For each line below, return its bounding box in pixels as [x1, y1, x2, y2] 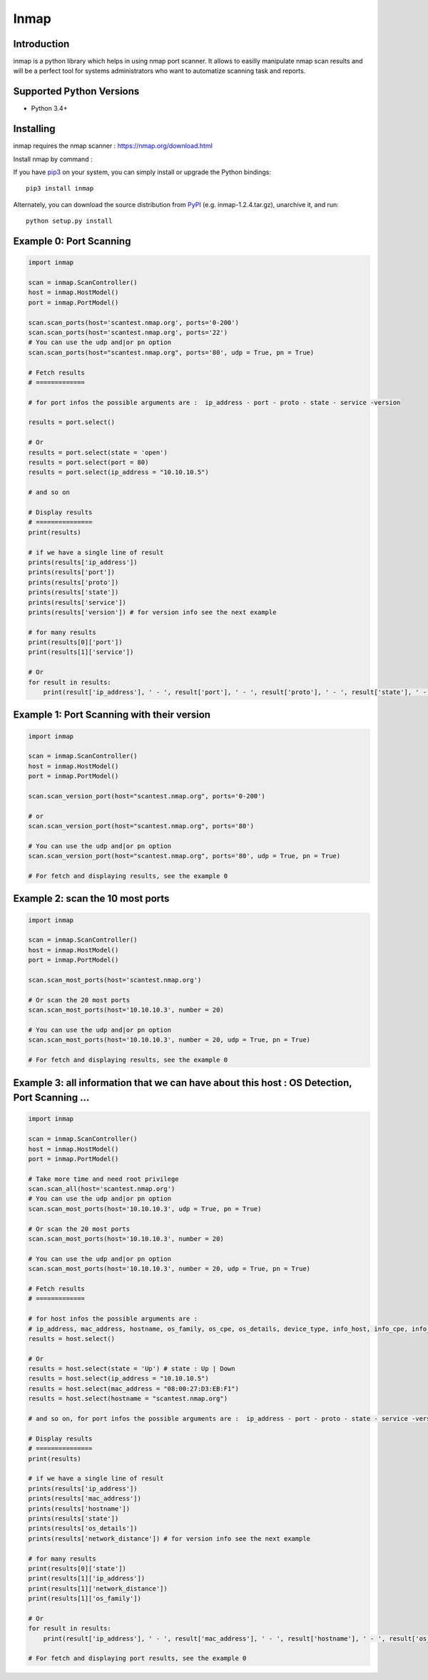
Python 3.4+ [31, 104, 68, 113]
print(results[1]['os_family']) [28, 1594, 142, 1603]
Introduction [13, 38, 70, 50]
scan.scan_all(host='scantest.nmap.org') [28, 1185, 175, 1193]
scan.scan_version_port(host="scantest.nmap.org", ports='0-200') [28, 792, 265, 800]
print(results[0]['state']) [28, 1564, 126, 1572]
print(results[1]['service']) [28, 648, 134, 656]
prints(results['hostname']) [28, 1504, 131, 1513]
